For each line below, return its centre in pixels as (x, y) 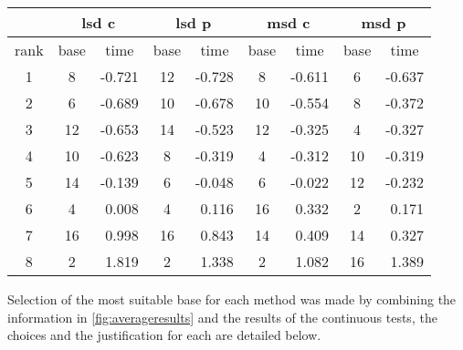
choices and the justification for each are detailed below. (164, 335)
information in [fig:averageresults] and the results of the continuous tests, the (222, 317)
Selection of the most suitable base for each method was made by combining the (232, 299)
